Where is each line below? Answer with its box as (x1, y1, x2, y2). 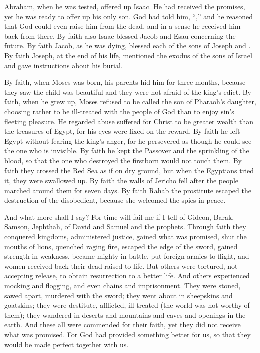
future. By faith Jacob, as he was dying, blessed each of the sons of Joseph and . (4, 40, 251, 51)
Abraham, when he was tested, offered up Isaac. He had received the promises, (4, 1, 245, 11)
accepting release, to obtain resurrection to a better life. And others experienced (4, 270, 250, 281)
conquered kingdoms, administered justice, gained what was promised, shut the (4, 231, 247, 242)
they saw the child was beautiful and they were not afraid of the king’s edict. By (4, 86, 252, 97)
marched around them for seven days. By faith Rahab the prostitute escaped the (4, 185, 251, 195)
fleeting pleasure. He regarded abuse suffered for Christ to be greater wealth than (4, 116, 253, 126)
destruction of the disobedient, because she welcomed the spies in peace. (4, 195, 226, 205)
